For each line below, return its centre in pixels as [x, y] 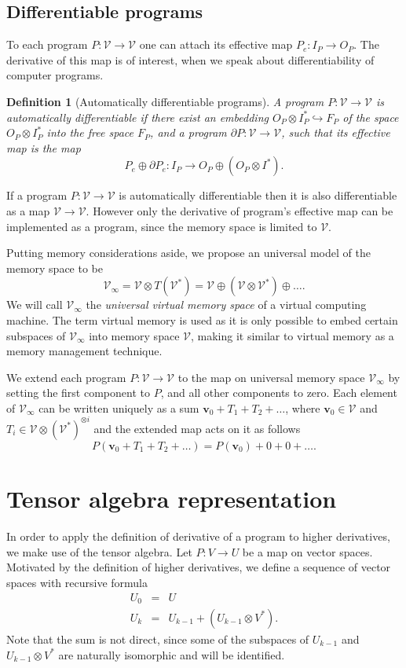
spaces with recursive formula [77, 582]
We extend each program [66, 377]
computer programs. [55, 75]
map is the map [44, 147]
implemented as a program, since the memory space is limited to [162, 226]
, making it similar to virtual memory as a [292, 335]
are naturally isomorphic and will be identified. [172, 654]
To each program [47, 44]
